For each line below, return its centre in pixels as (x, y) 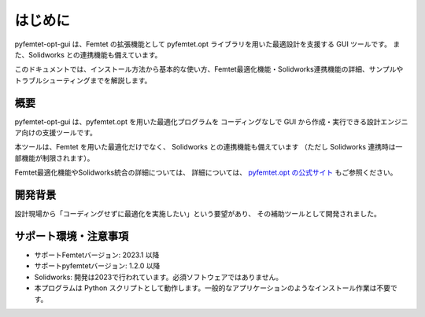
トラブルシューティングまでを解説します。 (83, 80)
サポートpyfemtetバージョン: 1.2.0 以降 (97, 266)
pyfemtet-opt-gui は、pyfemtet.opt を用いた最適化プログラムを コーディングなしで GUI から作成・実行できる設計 (198, 121)
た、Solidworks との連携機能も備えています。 (88, 54)
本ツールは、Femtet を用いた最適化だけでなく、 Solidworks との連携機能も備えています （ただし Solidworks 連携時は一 (209, 147)
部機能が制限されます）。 (54, 158)
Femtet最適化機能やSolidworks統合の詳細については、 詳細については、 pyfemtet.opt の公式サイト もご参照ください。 (206, 172)
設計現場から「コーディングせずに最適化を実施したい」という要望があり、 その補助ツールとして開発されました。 (198, 214)
